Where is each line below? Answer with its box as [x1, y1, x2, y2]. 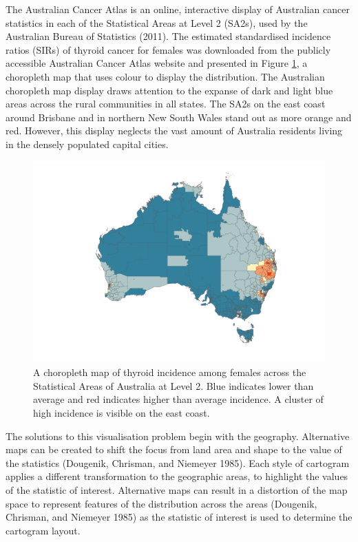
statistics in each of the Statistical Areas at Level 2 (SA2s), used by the [6, 15, 308, 30]
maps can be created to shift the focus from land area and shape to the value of [6, 442, 342, 457]
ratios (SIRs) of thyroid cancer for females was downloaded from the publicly [6, 42, 331, 56]
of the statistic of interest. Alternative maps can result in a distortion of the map [6, 483, 348, 497]
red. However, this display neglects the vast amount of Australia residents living [6, 123, 343, 138]
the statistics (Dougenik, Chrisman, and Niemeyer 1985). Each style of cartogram [6, 455, 350, 470]
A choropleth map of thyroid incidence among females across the [33, 365, 306, 379]
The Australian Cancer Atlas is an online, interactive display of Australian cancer [6, 2, 350, 16]
